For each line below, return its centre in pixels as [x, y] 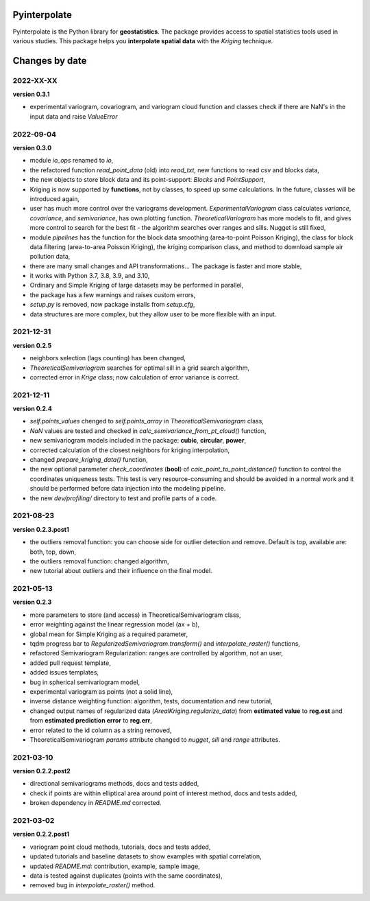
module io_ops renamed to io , [72, 161]
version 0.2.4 [33, 409]
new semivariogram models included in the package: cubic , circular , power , [138, 441]
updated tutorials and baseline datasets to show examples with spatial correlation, [146, 856]
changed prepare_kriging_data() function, [89, 460]
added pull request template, [70, 663]
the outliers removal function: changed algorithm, [99, 561]
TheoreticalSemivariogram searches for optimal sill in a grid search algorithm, [140, 368]
